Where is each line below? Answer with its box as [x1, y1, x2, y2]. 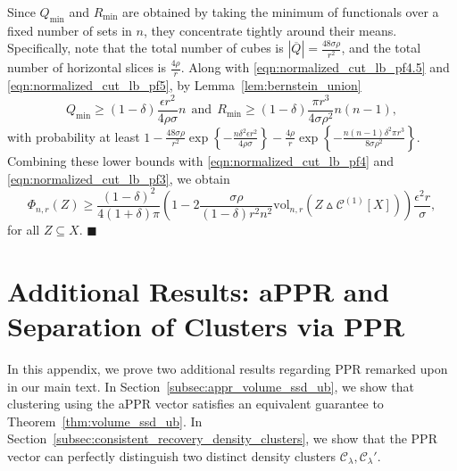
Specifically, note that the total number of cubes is [7, 38, 284, 57]
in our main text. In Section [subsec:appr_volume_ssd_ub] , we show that [7, 376, 414, 395]
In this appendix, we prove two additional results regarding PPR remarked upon [7, 359, 448, 378]
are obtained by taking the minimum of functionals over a [122, 3, 439, 21]
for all [7, 220, 40, 239]
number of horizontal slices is [7, 58, 167, 77]
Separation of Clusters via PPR [7, 308, 405, 344]
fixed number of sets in [7, 21, 132, 39]
